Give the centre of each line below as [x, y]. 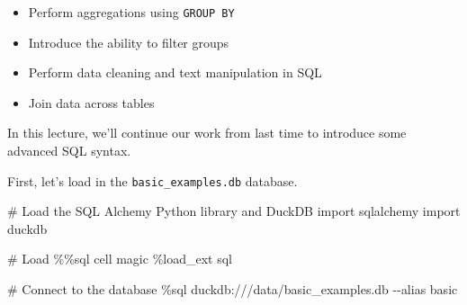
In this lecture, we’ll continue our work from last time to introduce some [207, 133]
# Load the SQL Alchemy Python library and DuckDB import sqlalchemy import [234, 211]
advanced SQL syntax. [69, 151]
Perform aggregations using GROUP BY [131, 12]
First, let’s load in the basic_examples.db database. [153, 180]
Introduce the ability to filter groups [129, 42]
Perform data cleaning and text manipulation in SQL [175, 72]
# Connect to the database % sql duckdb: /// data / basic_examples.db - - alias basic [233, 289]
